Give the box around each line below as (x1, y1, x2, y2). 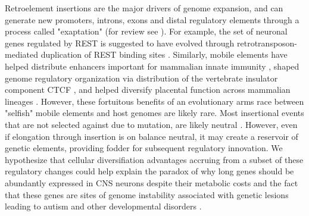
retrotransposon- (237, 36, 298, 49)
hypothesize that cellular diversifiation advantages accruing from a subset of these (5, 153, 304, 165)
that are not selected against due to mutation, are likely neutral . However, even (5, 118, 298, 130)
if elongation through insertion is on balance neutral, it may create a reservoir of (5, 130, 298, 142)
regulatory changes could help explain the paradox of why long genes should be (5, 165, 294, 177)
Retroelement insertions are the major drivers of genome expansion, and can (5, 2, 283, 14)
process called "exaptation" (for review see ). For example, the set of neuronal (5, 25, 288, 37)
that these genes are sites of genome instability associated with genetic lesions (5, 188, 289, 201)
